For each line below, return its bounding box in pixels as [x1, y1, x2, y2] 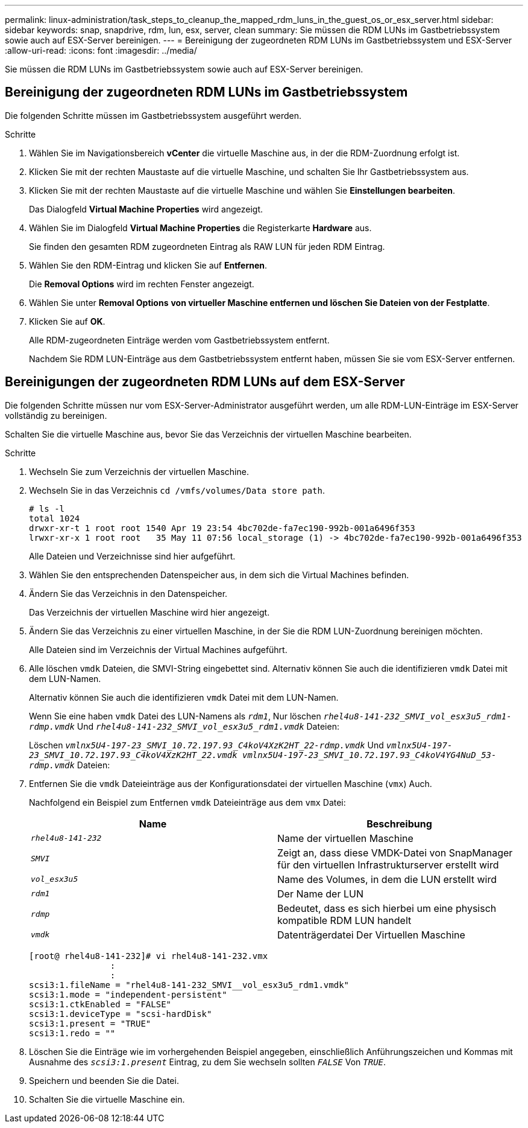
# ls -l [29, 503, 65, 514]
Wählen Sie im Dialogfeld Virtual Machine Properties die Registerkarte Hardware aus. [29, 222, 372, 233]
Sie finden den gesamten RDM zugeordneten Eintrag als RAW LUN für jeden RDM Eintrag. [29, 241, 385, 252]
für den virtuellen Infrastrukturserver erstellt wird [277, 858, 499, 871]
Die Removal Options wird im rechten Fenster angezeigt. [29, 278, 254, 289]
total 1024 [29, 513, 80, 523]
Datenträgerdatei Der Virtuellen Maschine [277, 928, 465, 941]
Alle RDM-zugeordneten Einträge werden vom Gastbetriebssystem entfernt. [29, 334, 330, 345]
